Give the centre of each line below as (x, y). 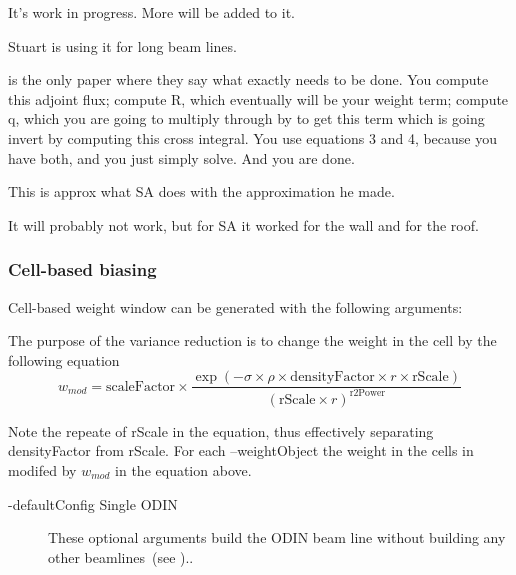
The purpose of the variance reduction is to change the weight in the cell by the (252, 340)
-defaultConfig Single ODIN (93, 503)
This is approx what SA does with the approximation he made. (201, 191)
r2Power (367, 393)
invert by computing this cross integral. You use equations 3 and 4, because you (253, 137)
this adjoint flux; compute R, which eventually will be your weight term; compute (258, 98)
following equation (64, 359)
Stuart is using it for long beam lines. (122, 45)
